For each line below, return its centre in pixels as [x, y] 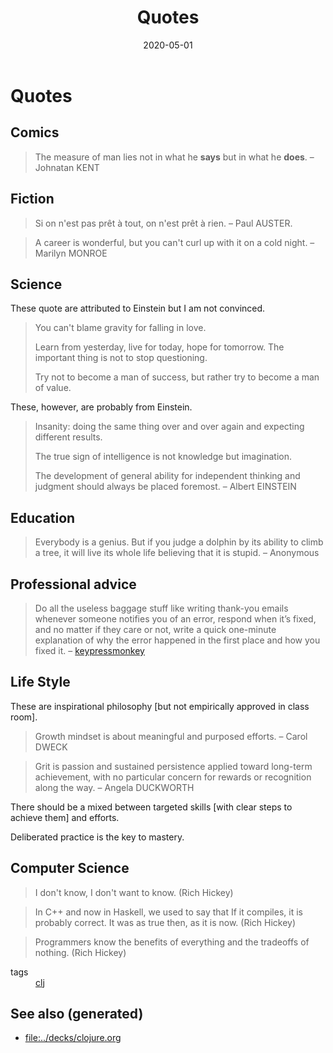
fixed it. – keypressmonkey [89, 650]
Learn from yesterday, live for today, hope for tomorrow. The [159, 347]
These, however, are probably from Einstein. [101, 407]
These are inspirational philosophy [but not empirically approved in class [160, 706]
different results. [68, 437]
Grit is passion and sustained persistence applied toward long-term [173, 766]
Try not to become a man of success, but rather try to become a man [177, 377]
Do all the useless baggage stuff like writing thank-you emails [161, 608]
